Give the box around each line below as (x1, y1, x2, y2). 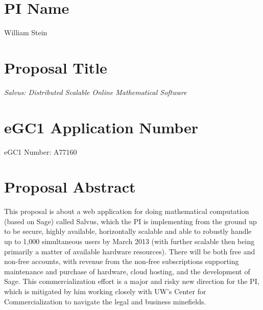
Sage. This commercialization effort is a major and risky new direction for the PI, (4, 276, 259, 287)
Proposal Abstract (4, 176, 136, 197)
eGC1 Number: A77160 (4, 146, 77, 157)
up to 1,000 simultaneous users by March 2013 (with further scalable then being (4, 236, 255, 247)
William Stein (4, 27, 47, 38)
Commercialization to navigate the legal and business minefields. (4, 296, 206, 306)
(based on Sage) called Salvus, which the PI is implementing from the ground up (4, 216, 257, 226)
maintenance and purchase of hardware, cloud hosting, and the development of (4, 266, 250, 276)
